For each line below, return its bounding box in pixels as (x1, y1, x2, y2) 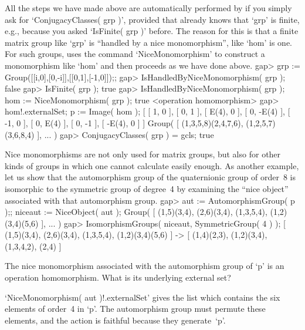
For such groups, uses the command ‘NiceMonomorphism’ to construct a (5, 48, 265, 60)
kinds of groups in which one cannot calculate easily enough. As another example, (5, 159, 299, 171)
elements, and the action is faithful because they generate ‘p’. (5, 314, 226, 326)
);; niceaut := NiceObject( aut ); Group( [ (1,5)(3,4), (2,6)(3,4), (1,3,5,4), (5, 206, 267, 218)
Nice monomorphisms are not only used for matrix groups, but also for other (5, 148, 281, 160)
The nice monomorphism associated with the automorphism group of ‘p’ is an (5, 260, 284, 272)
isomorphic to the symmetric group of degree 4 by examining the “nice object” (5, 182, 289, 194)
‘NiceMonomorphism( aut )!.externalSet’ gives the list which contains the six (5, 291, 280, 303)
